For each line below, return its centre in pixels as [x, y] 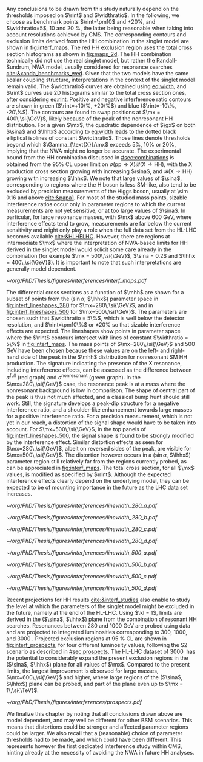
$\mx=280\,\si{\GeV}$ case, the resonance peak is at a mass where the [96, 384]
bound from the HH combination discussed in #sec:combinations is [90, 157]
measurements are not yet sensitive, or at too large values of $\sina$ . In [96, 210]
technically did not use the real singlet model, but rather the [81, 61]
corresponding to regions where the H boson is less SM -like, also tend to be [101, 185]
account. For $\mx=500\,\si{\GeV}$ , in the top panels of [76, 429]
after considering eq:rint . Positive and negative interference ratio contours [99, 99]
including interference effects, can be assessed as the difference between [99, 370]
